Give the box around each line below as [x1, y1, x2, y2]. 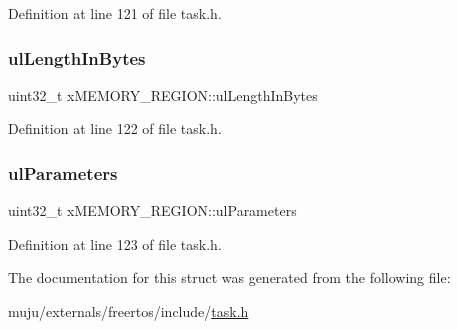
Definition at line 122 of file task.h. [8, 118, 222, 139]
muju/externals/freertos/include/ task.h [8, 301, 249, 321]
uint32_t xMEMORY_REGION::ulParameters [8, 200, 297, 221]
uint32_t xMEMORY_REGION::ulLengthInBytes [8, 84, 318, 105]
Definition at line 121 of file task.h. [8, 3, 222, 23]
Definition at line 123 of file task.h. [8, 233, 222, 254]
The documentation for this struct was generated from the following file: [8, 267, 451, 288]
